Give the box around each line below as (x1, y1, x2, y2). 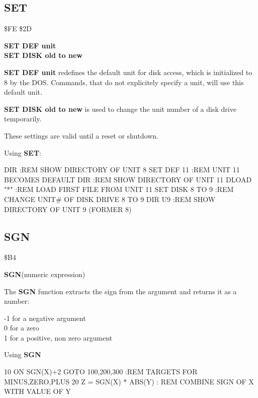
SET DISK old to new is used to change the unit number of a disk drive (4, 103, 236, 114)
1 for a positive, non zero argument (4, 332, 113, 343)
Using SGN (4, 349, 41, 360)
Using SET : (4, 147, 41, 158)
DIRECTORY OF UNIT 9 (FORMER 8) (4, 204, 132, 214)
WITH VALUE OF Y (4, 386, 71, 396)
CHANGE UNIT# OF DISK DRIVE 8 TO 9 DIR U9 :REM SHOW (4, 193, 216, 204)
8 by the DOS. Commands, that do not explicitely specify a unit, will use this (4, 77, 244, 87)
